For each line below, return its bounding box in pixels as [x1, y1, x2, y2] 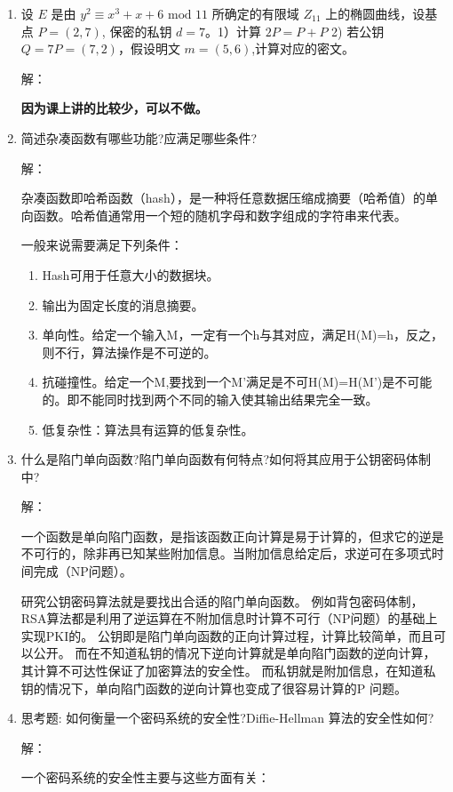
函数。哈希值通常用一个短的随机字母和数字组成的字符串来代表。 [33, 205, 407, 224]
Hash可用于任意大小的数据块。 [42, 265, 219, 284]
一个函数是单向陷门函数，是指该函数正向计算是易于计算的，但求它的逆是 [20, 526, 444, 545]
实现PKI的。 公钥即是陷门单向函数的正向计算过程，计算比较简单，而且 [20, 626, 433, 644]
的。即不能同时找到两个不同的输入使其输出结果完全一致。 [42, 389, 378, 408]
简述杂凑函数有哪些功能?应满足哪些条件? [20, 128, 258, 147]
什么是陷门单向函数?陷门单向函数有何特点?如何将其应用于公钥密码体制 [20, 450, 432, 468]
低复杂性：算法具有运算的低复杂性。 [42, 420, 254, 438]
